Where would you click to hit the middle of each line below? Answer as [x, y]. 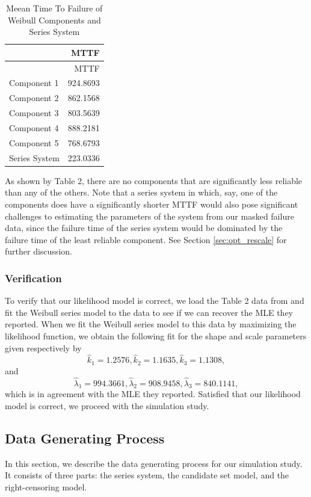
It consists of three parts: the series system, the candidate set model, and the [147, 475]
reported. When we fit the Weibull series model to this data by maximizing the [151, 324]
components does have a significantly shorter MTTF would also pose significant [152, 204]
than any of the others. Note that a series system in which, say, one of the [141, 192]
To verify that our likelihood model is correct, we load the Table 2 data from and [155, 301]
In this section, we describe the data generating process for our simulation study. [154, 463]
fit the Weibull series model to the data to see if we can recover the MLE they [149, 312]
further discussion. [38, 251]
